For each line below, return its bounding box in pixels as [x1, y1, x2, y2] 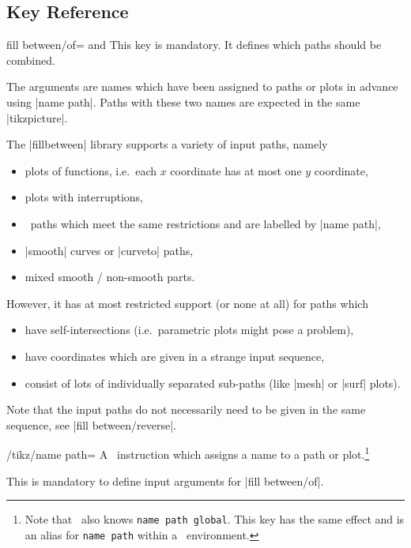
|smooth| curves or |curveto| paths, [25, 242, 194, 258]
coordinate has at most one [170, 162, 302, 178]
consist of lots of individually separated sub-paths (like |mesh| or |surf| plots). [25, 374, 401, 391]
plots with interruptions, [25, 189, 144, 205]
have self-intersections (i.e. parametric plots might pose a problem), [25, 321, 354, 338]
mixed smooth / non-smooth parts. [25, 268, 195, 285]
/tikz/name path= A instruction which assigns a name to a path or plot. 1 [6, 444, 370, 462]
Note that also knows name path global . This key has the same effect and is [25, 511, 405, 527]
